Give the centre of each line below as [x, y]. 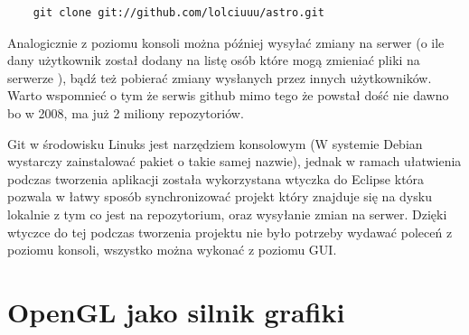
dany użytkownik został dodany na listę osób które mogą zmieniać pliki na [214, 60]
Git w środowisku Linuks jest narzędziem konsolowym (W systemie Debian [215, 143]
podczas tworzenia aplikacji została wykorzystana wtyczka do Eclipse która [216, 178]
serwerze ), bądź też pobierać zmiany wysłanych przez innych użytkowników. [220, 77]
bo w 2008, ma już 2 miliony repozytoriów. [126, 112]
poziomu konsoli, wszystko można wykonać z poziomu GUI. [172, 250]
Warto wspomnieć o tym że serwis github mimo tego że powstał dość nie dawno [228, 95]
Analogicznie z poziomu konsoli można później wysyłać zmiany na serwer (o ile [226, 42]
